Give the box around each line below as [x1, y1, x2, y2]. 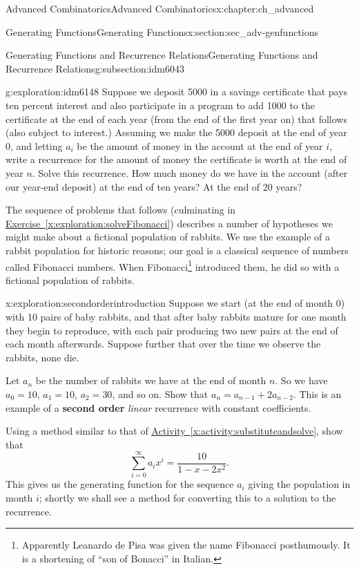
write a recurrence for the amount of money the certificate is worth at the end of [6, 152, 347, 167]
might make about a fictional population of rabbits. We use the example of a [6, 229, 330, 244]
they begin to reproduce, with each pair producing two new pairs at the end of [6, 323, 338, 337]
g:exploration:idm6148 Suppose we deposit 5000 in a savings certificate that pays [6, 84, 348, 99]
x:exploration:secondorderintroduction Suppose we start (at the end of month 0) [6, 296, 345, 310]
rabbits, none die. [6, 350, 79, 364]
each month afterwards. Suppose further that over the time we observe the [6, 336, 321, 351]
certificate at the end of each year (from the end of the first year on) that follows [6, 111, 347, 126]
